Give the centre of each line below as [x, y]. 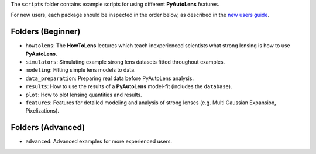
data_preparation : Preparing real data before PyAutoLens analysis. [110, 78]
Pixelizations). [42, 111]
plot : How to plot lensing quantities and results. [84, 94]
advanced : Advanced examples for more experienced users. [99, 141]
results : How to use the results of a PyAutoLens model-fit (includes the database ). [129, 86]
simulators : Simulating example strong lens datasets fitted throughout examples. [125, 62]
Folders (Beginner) [46, 32]
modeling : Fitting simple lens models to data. [80, 70]
